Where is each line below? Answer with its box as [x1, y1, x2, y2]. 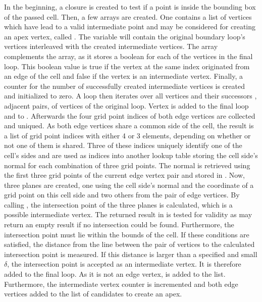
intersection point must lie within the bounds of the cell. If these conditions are [4, 229, 249, 239]
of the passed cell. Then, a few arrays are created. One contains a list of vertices [4, 11, 252, 22]
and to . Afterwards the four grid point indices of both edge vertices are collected [4, 110, 255, 121]
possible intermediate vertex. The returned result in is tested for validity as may [4, 209, 252, 220]
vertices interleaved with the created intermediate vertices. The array [4, 41, 218, 52]
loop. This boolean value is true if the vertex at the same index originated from [4, 61, 250, 71]
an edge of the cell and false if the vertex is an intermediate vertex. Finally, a [4, 71, 243, 81]
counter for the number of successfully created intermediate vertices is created [4, 80, 245, 91]
